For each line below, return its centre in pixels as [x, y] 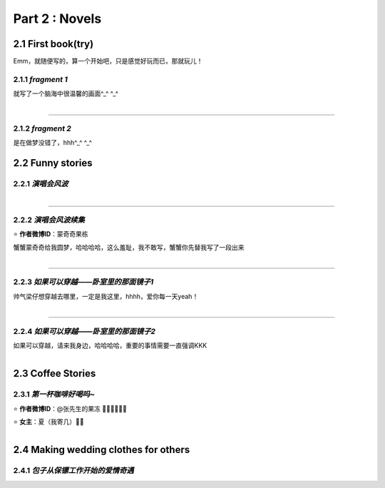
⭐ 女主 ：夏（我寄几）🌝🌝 [49, 422]
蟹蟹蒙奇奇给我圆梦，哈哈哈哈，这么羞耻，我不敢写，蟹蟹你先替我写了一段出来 [129, 247]
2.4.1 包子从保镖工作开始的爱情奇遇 [74, 471]
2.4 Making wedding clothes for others [102, 450]
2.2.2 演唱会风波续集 [49, 220]
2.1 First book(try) [53, 44]
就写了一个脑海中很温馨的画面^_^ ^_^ [66, 93]
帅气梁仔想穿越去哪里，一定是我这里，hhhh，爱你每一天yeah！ [106, 296]
